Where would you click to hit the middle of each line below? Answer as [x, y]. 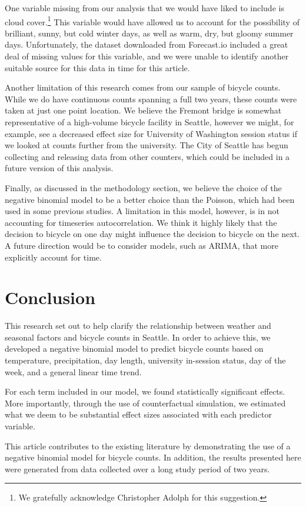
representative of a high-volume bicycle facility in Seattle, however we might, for [149, 122]
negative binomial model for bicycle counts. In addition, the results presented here [153, 457]
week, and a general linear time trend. [73, 371]
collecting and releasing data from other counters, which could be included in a [147, 156]
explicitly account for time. [53, 257]
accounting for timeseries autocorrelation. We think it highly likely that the [141, 222]
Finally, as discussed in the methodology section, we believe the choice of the [143, 187]
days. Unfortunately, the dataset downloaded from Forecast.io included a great [147, 44]
